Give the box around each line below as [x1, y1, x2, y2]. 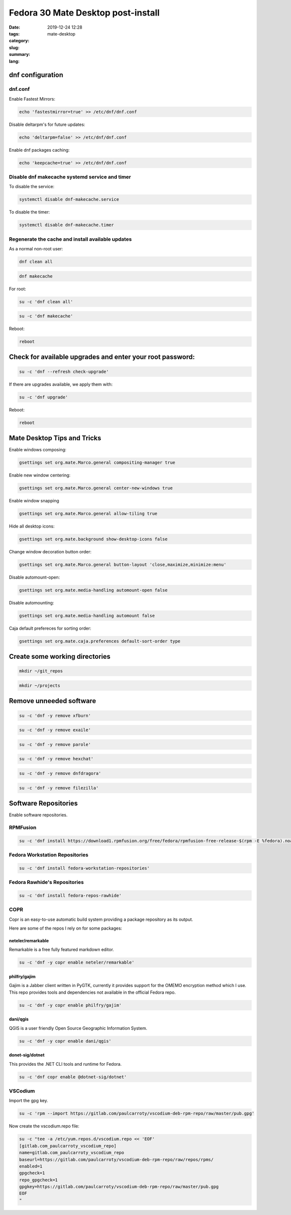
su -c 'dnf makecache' [19, 314, 73, 319]
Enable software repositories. [9, 812, 68, 818]
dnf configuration [9, 71, 64, 79]
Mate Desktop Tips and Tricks [9, 434, 101, 442]
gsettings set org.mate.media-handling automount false [19, 613, 155, 618]
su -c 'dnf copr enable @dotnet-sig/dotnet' [19, 1074, 127, 1079]
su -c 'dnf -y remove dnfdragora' [19, 771, 101, 776]
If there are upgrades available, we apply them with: [9, 381, 113, 387]
